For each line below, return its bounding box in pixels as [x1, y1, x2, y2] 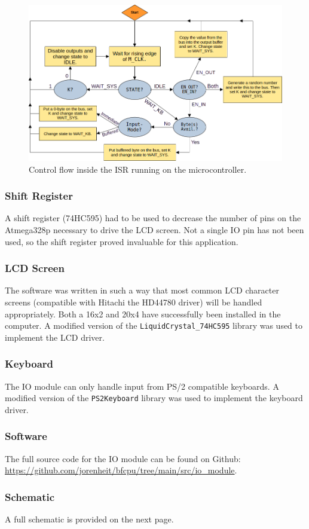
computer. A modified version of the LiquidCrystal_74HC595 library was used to [5, 319, 303, 332]
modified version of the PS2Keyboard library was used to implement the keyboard [5, 392, 303, 404]
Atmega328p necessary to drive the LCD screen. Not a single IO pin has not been [5, 224, 304, 236]
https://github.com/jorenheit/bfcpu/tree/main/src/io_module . [5, 464, 237, 476]
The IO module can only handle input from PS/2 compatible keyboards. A [5, 380, 279, 392]
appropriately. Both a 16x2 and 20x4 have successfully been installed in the [5, 307, 281, 320]
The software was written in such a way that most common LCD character [5, 284, 279, 296]
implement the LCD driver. [5, 331, 105, 343]
